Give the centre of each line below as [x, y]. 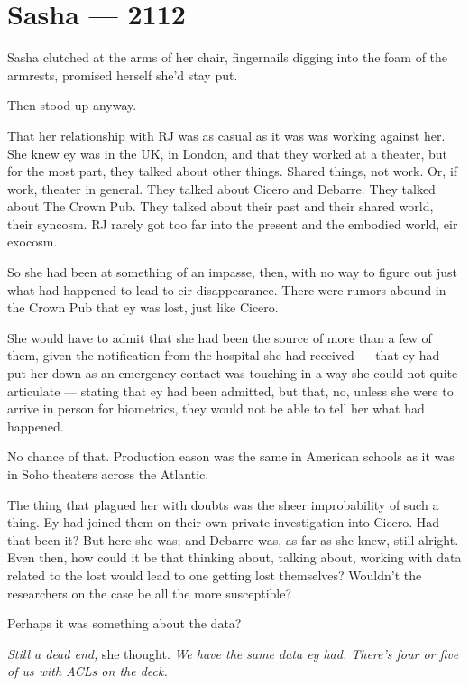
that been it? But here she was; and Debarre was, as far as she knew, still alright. [233, 539]
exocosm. [32, 241]
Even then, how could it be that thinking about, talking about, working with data [234, 557]
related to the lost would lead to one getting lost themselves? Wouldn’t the [215, 575]
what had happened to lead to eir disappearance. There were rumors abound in [227, 289]
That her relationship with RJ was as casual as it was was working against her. [226, 135]
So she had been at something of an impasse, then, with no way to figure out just [232, 272]
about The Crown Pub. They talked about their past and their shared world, [221, 206]
